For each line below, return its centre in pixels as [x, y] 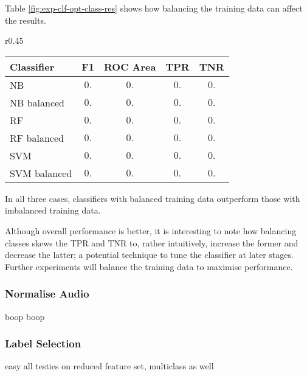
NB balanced [37, 102]
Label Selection [43, 343]
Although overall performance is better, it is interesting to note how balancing [151, 230]
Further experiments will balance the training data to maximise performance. [149, 266]
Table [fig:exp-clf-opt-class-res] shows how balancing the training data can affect [154, 8]
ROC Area [130, 66]
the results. [26, 20]
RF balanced [37, 138]
